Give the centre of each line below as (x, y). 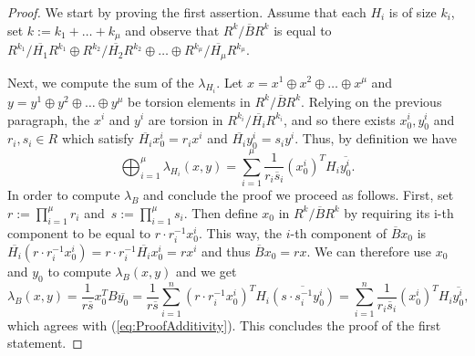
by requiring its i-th (399, 212)
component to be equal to (79, 232)
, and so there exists (340, 119)
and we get (206, 271)
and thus (226, 251)
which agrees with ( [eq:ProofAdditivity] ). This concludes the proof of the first (224, 325)
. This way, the (241, 232)
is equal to (303, 30)
